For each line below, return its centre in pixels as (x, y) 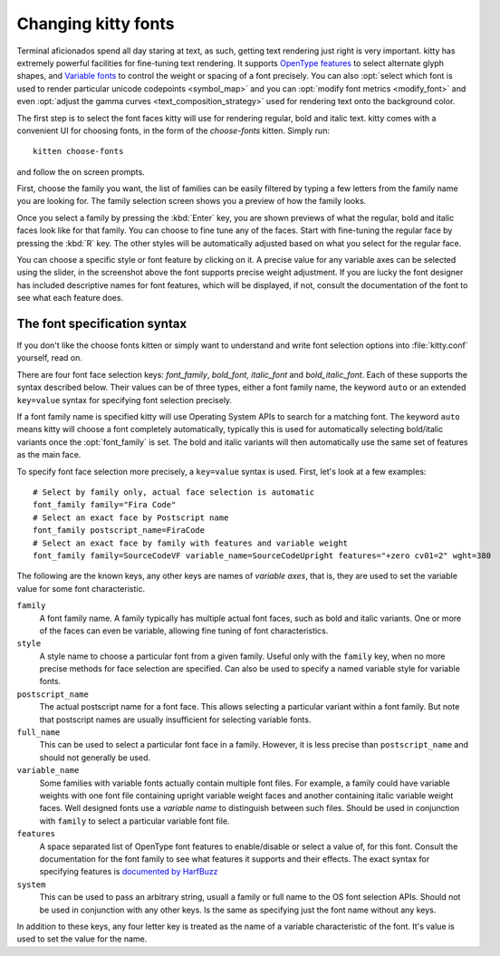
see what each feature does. (70, 298)
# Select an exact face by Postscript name (131, 517)
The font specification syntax (102, 323)
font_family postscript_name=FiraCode (119, 531)
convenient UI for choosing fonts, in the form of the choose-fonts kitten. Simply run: (173, 130)
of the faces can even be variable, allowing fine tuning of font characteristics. (184, 631)
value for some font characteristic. (81, 588)
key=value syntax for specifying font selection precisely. (125, 400)
